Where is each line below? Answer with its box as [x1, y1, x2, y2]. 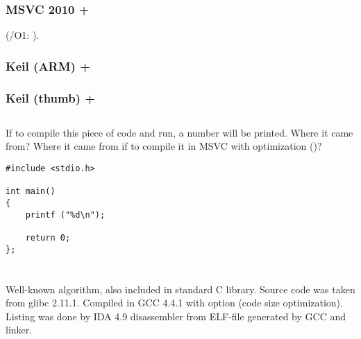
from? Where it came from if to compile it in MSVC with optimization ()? [6, 139, 322, 153]
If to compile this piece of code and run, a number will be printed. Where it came [6, 125, 353, 139]
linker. [6, 322, 33, 337]
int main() [6, 186, 56, 197]
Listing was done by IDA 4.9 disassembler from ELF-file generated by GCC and [6, 308, 346, 323]
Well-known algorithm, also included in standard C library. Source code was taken [6, 281, 355, 296]
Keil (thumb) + [6, 89, 95, 106]
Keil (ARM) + [6, 57, 90, 74]
